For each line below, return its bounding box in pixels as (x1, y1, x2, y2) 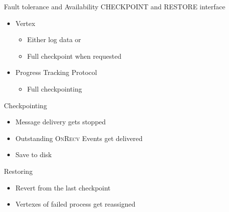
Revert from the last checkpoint (15, 182, 111, 192)
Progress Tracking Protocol (15, 67, 97, 77)
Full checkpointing (27, 83, 82, 94)
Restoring (4, 165, 33, 176)
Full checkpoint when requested (27, 50, 122, 61)
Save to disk (15, 149, 52, 160)
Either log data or (27, 34, 81, 45)
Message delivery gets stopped (15, 117, 106, 127)
